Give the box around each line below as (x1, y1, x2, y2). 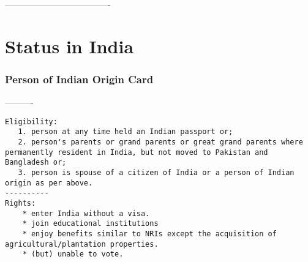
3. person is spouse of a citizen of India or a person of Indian (18, 168, 295, 178)
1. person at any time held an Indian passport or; (18, 127, 233, 137)
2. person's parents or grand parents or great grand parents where (18, 138, 303, 147)
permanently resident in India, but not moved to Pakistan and (5, 148, 268, 157)
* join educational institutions (22, 219, 159, 228)
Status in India (5, 33, 134, 58)
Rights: (5, 199, 36, 208)
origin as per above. (5, 178, 93, 187)
